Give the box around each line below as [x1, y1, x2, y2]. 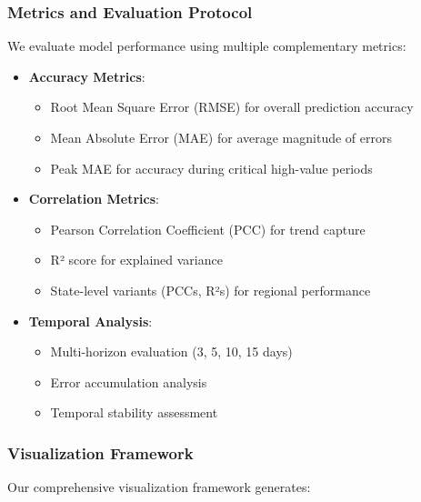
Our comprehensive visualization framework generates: [7, 477, 311, 497]
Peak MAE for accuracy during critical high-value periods [50, 158, 373, 177]
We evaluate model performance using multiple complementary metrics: [7, 36, 406, 55]
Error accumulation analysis [50, 372, 207, 391]
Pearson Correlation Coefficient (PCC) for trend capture [50, 219, 366, 238]
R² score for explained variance [50, 250, 223, 269]
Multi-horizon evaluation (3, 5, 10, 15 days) [50, 342, 293, 361]
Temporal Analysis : [28, 311, 153, 330]
